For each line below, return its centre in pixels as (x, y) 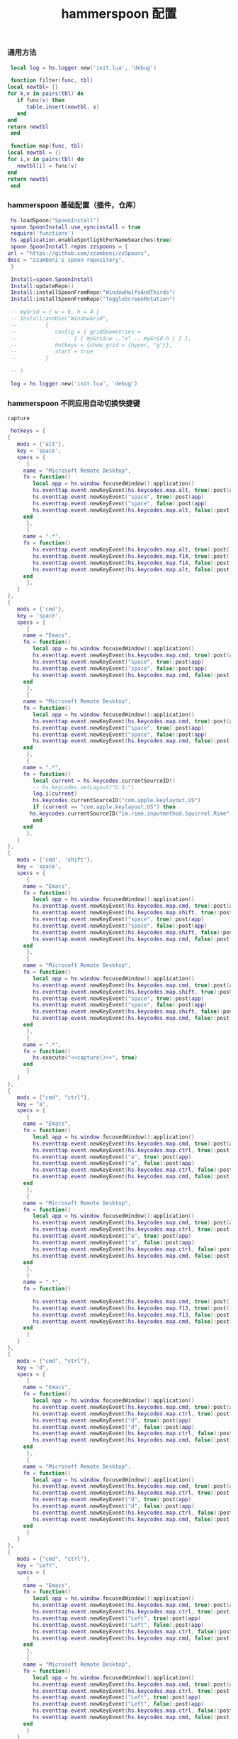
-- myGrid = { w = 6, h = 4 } (55, 312)
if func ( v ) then (41, 100)
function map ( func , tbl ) (47, 146)
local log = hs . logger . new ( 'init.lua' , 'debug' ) (84, 67)
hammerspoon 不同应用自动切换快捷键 (74, 403)
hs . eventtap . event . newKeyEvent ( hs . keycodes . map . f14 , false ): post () (134, 563)
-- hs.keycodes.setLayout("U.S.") (84, 787)
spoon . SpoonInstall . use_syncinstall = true (75, 227)
